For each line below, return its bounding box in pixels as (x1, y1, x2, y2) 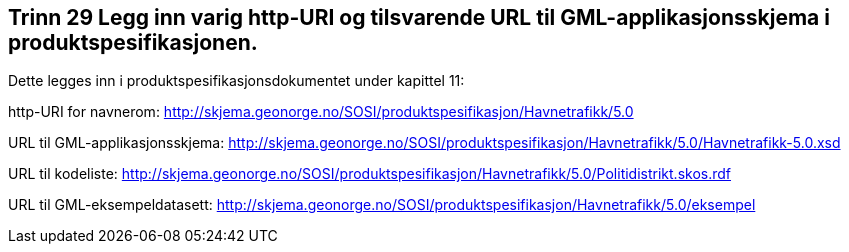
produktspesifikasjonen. (8, 30, 258, 55)
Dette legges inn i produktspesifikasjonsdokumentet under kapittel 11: (8, 72, 465, 90)
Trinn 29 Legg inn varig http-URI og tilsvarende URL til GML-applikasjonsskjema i (8, 5, 830, 30)
